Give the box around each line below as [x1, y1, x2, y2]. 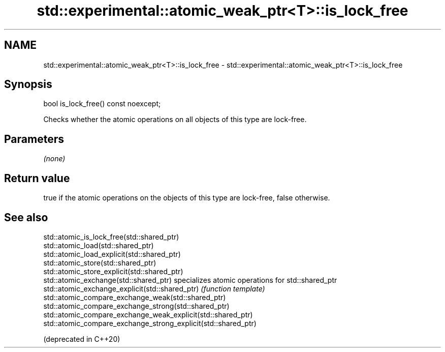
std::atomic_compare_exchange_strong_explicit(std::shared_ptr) [43, 318, 257, 328]
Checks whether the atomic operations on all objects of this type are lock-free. [43, 115, 307, 124]
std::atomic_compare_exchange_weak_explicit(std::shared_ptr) [43, 310, 253, 319]
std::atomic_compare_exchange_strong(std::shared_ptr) [43, 301, 230, 310]
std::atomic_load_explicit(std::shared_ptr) [43, 249, 181, 258]
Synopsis [4, 78, 52, 91]
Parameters [4, 132, 64, 145]
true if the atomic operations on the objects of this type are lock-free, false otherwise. [43, 193, 330, 202]
